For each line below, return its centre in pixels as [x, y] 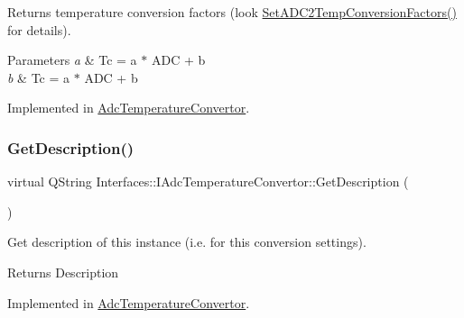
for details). [39, 29]
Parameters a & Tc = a [72, 60]
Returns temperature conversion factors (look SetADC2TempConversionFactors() [232, 12]
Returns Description [63, 272]
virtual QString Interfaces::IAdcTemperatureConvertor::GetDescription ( [208, 182]
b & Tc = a [39, 77]
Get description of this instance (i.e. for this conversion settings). [187, 242]
